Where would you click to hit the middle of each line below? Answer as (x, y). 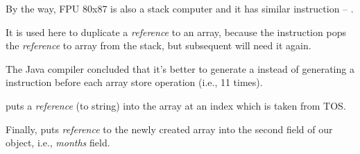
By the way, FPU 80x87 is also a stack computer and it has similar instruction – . (180, 8)
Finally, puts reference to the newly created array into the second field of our (169, 129)
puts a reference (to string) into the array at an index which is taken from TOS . (176, 105)
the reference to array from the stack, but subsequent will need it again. (158, 45)
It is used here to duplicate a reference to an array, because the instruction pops (176, 32)
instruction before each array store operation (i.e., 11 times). (134, 82)
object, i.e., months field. (58, 143)
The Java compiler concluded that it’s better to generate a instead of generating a (180, 68)
